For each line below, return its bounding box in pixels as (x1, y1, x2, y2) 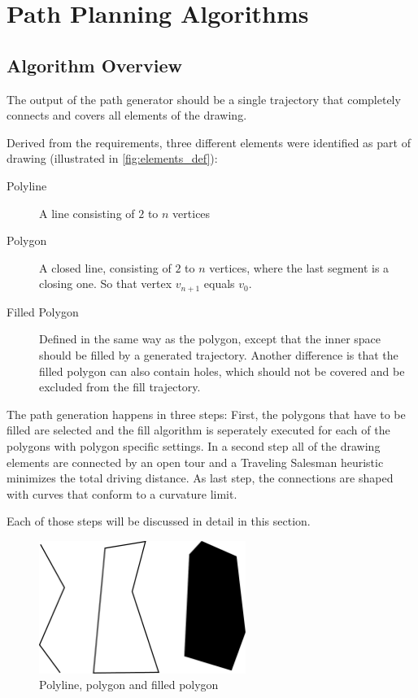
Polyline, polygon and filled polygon (39, 676, 219, 693)
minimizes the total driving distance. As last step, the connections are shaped (7, 469, 394, 486)
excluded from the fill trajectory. (39, 378, 201, 395)
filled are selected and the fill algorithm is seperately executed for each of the (7, 421, 390, 438)
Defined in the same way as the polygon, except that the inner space (39, 330, 381, 347)
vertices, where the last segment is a (209, 259, 390, 276)
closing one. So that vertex (39, 275, 172, 292)
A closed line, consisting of (39, 259, 172, 276)
